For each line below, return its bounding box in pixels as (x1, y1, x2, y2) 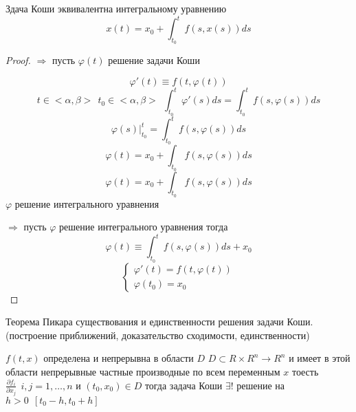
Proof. (5, 53, 31, 67)
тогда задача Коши (144, 378, 223, 392)
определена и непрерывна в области (43, 351, 194, 365)
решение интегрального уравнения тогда (59, 219, 228, 234)
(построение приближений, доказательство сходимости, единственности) (5, 327, 310, 342)
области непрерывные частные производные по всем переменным (5, 364, 280, 378)
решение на (236, 378, 285, 392)
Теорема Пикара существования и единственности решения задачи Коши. (5, 314, 313, 329)
